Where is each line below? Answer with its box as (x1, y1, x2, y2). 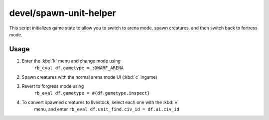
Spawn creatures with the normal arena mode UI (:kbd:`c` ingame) (21, 74, 158, 80)
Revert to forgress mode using (21, 83, 84, 89)
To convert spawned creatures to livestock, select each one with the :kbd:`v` (21, 99, 179, 105)
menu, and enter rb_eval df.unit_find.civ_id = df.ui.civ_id (34, 106, 179, 112)
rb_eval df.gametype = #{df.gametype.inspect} (34, 90, 150, 96)
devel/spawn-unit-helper (9, 7, 117, 18)
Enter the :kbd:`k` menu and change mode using (21, 58, 121, 64)
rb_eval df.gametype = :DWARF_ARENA (34, 65, 124, 71)
